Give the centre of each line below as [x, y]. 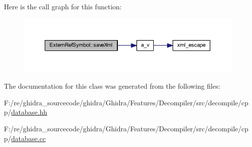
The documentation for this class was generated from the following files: [112, 86]
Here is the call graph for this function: [63, 6]
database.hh [29, 112]
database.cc [28, 138]
